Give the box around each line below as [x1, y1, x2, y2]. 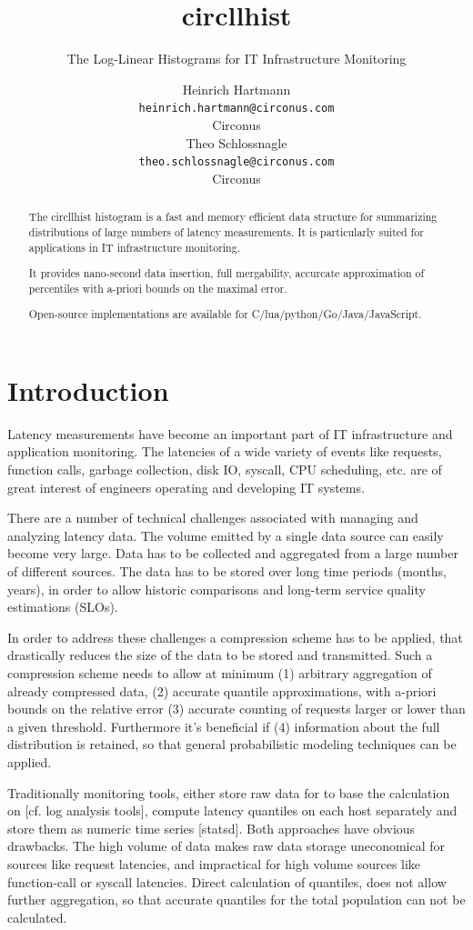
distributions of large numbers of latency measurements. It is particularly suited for [28, 224, 424, 239]
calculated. [7, 907, 67, 926]
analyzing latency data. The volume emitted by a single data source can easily [7, 525, 444, 545]
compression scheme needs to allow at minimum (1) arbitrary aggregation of [7, 663, 432, 682]
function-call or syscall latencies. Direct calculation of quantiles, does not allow [7, 872, 447, 891]
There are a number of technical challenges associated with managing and [7, 508, 418, 527]
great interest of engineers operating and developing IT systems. [7, 477, 365, 496]
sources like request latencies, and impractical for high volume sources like [7, 854, 421, 873]
